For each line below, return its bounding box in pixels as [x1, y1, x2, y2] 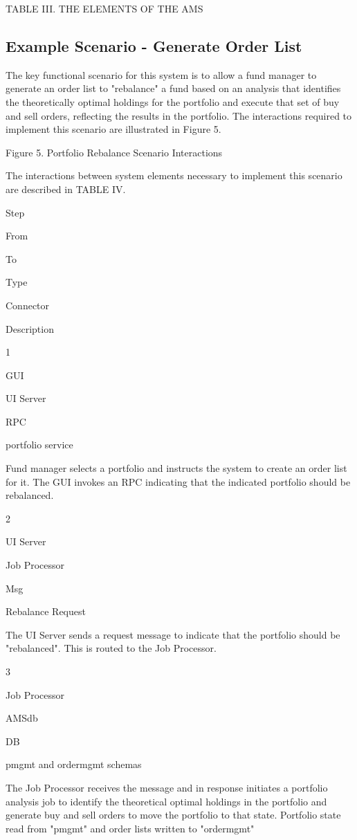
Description [6, 321, 54, 336]
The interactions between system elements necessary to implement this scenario [6, 168, 342, 183]
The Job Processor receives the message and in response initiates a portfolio [6, 780, 328, 794]
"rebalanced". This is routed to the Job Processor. [6, 641, 217, 655]
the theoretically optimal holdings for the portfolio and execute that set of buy [6, 94, 340, 109]
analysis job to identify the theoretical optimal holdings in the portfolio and [6, 794, 327, 808]
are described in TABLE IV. [6, 181, 126, 196]
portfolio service [6, 437, 73, 452]
